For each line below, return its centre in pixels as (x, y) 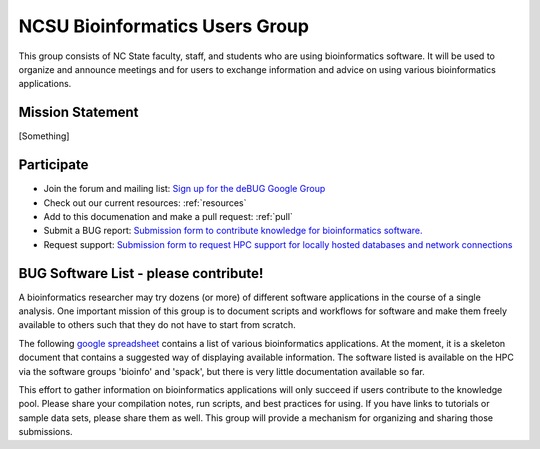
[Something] (44, 136)
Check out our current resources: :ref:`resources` (145, 202)
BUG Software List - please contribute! (141, 273)
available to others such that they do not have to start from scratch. (157, 325)
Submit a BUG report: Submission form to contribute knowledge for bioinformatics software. (233, 231)
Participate (53, 165)
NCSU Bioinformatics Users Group (164, 26)
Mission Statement (78, 112)
